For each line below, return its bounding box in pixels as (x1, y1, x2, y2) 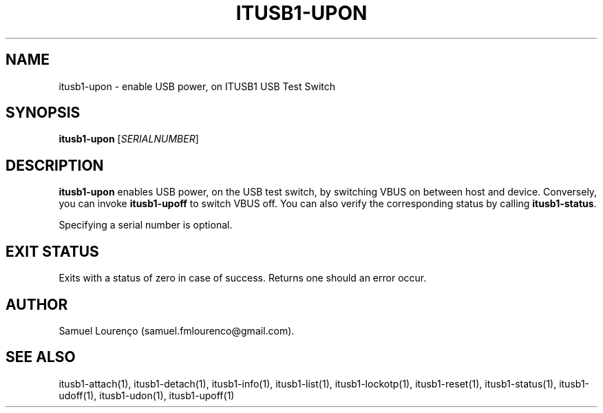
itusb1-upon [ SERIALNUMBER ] (59, 133, 199, 145)
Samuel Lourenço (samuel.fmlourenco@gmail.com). (59, 324, 295, 337)
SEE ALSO (6, 348, 76, 366)
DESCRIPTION (6, 156, 104, 174)
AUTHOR (6, 295, 68, 313)
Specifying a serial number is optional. (59, 219, 233, 231)
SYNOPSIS (6, 104, 81, 122)
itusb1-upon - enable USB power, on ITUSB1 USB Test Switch (59, 80, 336, 92)
